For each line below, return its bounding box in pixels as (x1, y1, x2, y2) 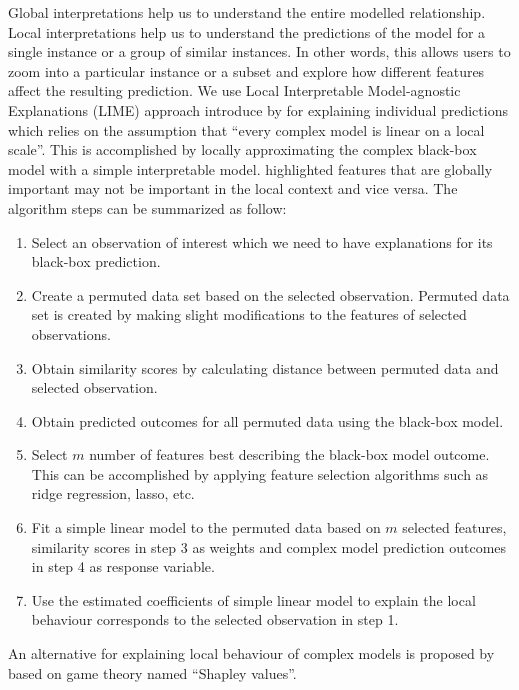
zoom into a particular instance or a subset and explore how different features (8, 60, 485, 81)
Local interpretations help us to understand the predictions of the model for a (8, 21, 486, 42)
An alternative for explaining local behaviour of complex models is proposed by (8, 643, 495, 664)
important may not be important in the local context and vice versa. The (8, 178, 458, 199)
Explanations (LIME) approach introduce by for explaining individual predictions (8, 99, 508, 120)
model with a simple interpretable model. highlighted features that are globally (8, 158, 493, 179)
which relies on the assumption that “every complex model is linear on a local (8, 119, 485, 140)
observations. (31, 323, 111, 344)
